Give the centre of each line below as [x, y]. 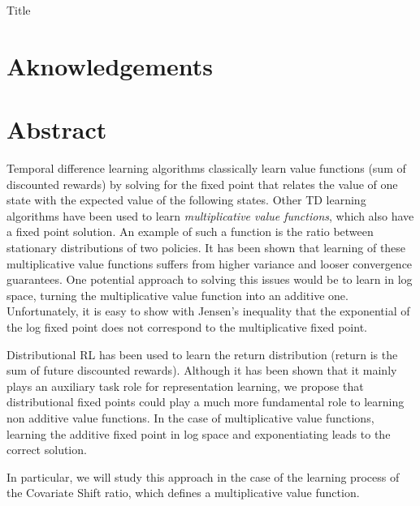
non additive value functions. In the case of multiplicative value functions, [191, 418]
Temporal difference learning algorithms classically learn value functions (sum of [206, 168]
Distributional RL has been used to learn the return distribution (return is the [202, 354]
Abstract [57, 129]
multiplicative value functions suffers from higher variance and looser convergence [210, 263]
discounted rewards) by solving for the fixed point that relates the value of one [202, 184]
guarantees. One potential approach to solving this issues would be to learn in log [210, 279]
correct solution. [47, 450]
